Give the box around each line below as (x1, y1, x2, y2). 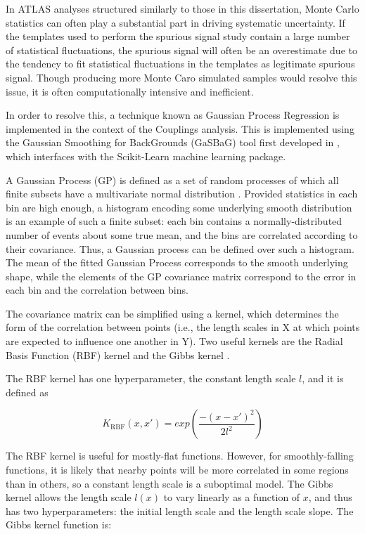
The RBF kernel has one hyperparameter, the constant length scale (6, 371, 296, 386)
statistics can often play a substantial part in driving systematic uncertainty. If (6, 15, 345, 30)
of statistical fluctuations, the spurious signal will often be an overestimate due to (6, 42, 357, 57)
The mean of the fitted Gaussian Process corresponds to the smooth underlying (6, 255, 348, 270)
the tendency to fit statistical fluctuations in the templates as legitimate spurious (6, 56, 355, 71)
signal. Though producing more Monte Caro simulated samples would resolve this (6, 70, 357, 84)
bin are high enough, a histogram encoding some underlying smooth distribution (6, 200, 352, 214)
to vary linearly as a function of (163, 490, 300, 504)
